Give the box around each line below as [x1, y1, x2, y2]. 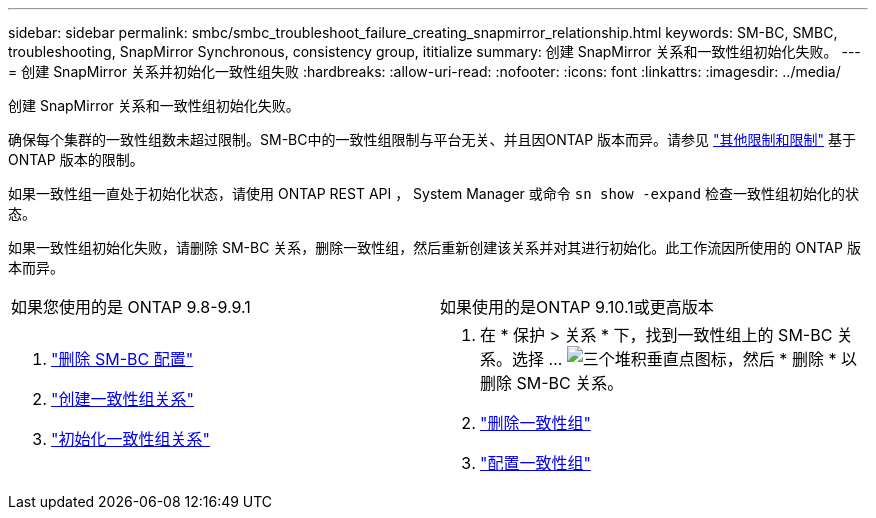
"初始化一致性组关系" [51, 429, 210, 449]
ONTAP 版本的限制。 [8, 151, 144, 168]
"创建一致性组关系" [51, 389, 194, 409]
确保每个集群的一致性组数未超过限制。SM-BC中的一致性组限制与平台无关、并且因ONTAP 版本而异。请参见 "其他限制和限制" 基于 [8, 131, 857, 148]
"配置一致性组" [480, 453, 591, 473]
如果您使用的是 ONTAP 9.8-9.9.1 [11, 297, 251, 317]
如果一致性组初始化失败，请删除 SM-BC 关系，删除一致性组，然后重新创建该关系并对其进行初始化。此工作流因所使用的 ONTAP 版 [8, 239, 861, 256]
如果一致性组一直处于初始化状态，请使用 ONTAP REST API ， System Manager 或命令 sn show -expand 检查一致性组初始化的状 [8, 185, 860, 202]
